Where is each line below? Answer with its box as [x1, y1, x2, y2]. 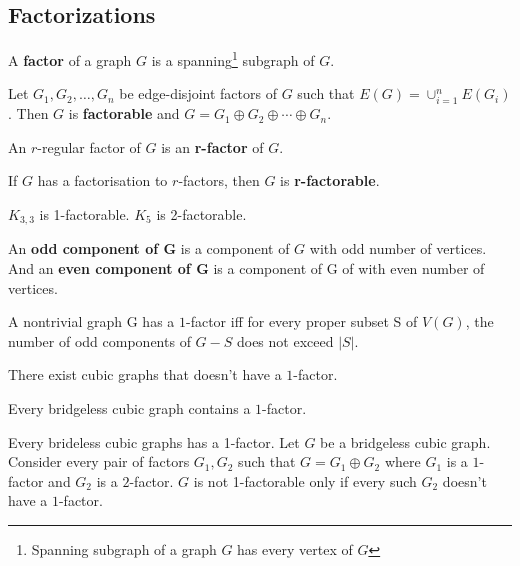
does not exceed [236, 330, 334, 351]
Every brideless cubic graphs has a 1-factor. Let [8, 431, 300, 452]
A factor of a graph [8, 49, 132, 70]
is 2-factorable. [156, 203, 247, 224]
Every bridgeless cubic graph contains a [8, 397, 251, 418]
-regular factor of [37, 136, 141, 157]
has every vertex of [237, 538, 353, 559]
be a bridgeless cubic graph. [320, 431, 491, 452]
